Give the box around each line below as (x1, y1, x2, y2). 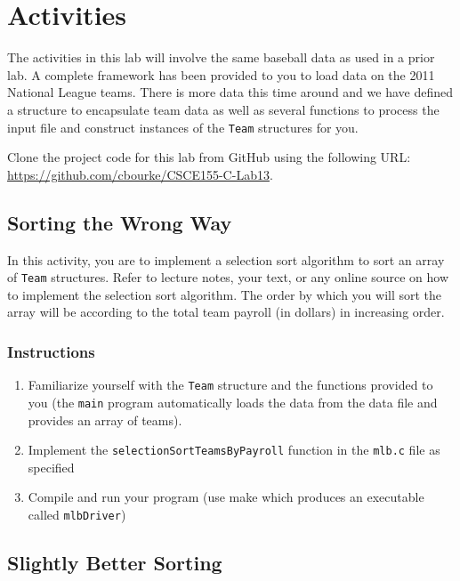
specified (28, 457, 75, 476)
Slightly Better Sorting (7, 549, 222, 576)
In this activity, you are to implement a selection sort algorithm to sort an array (7, 250, 445, 269)
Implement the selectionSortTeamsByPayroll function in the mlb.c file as (28, 440, 440, 459)
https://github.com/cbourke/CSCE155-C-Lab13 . (7, 165, 273, 183)
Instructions (7, 340, 95, 362)
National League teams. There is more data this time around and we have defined (7, 83, 454, 101)
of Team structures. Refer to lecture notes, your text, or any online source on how (7, 268, 449, 286)
